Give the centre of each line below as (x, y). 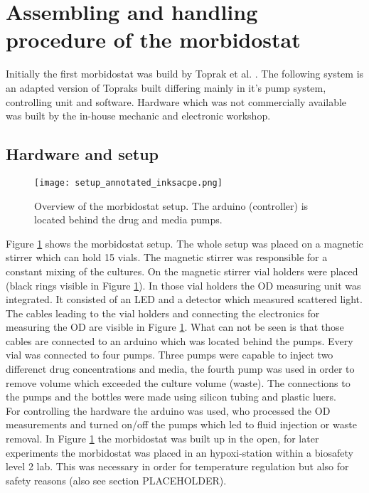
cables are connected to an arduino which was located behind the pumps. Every (180, 340)
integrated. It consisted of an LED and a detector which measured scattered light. (184, 299)
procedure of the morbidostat (153, 39)
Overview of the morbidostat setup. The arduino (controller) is (171, 205)
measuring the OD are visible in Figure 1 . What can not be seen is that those (175, 327)
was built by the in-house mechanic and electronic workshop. (138, 116)
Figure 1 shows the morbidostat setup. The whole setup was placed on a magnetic (184, 243)
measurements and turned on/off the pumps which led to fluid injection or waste (181, 424)
